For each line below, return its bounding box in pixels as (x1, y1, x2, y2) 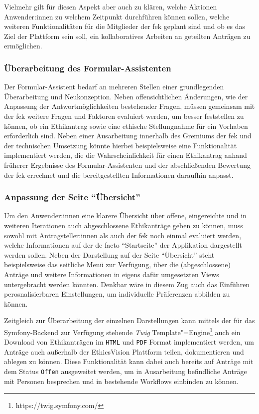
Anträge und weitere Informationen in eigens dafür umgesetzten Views (4, 269, 219, 279)
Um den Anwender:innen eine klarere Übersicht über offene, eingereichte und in (4, 210, 247, 221)
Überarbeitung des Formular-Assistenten (4, 61, 171, 74)
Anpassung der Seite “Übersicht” (4, 191, 140, 203)
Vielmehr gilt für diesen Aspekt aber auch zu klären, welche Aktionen (4, 1, 217, 11)
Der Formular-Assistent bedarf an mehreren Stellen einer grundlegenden (4, 81, 224, 92)
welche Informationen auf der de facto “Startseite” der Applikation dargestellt (4, 240, 242, 250)
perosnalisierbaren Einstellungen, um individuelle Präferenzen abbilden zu (4, 289, 230, 299)
